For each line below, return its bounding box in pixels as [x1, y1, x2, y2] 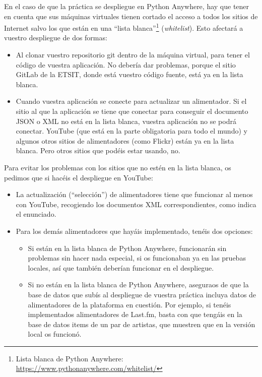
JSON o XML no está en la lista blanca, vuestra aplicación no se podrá [16, 115, 236, 126]
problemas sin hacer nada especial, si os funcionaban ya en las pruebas [28, 253, 246, 263]
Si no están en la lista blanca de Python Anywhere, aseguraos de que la [28, 279, 249, 290]
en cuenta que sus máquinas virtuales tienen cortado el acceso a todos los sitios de [4, 11, 258, 21]
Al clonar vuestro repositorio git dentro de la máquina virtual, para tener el [16, 49, 250, 60]
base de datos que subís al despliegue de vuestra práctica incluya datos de [28, 289, 256, 299]
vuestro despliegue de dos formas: [4, 32, 107, 43]
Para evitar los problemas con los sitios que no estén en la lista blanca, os [4, 162, 231, 172]
